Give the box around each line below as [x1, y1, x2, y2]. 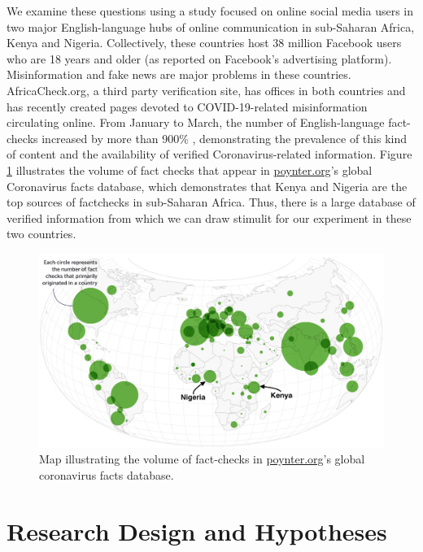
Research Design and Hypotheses [7, 514, 387, 547]
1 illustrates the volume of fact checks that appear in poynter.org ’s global [7, 161, 373, 178]
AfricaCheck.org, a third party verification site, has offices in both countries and [7, 81, 406, 98]
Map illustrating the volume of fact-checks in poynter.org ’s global [39, 450, 365, 467]
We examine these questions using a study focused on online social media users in [7, 2, 414, 19]
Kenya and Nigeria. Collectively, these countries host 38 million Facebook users [7, 34, 402, 51]
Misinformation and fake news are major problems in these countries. [7, 66, 351, 83]
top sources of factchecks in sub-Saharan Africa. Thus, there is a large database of [7, 193, 416, 211]
